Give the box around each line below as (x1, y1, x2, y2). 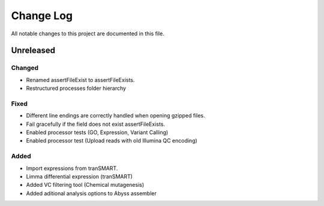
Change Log (11, 9, 73, 22)
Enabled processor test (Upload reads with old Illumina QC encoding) (26, 137, 197, 144)
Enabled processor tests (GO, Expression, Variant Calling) (26, 129, 169, 136)
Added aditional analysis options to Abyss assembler (26, 189, 157, 197)
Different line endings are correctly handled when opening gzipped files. (26, 112, 205, 119)
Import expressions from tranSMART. (26, 165, 118, 172)
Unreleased (11, 46, 56, 56)
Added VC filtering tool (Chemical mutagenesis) (26, 181, 145, 189)
